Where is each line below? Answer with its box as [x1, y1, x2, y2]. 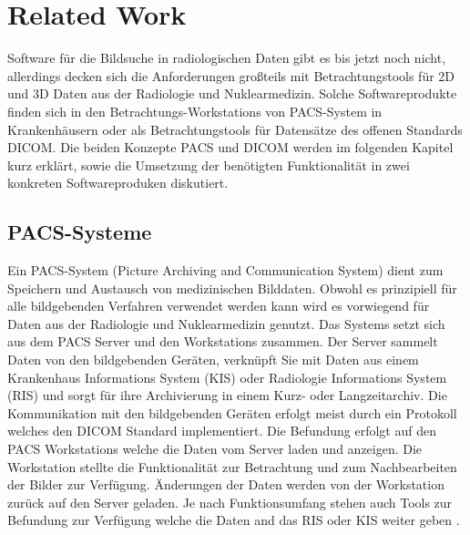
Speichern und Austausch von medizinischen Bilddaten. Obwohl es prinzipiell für [7, 278, 457, 297]
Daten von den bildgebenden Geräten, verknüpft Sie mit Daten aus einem [7, 350, 419, 369]
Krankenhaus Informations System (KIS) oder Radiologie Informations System [7, 367, 447, 386]
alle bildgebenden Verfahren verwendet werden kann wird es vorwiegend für [7, 296, 430, 315]
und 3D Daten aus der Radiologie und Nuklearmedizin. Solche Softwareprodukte [7, 84, 457, 103]
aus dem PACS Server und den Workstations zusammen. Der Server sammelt [7, 332, 438, 351]
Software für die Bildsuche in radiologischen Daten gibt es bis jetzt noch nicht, [7, 48, 446, 67]
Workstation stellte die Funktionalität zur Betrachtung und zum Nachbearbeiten [7, 457, 457, 476]
